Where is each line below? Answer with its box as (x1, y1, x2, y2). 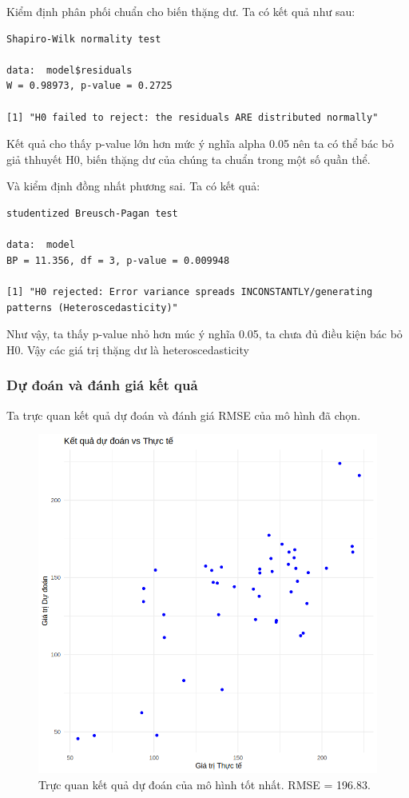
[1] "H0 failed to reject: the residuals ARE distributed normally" (6, 111, 379, 123)
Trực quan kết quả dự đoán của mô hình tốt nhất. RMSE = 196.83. (38, 776, 371, 792)
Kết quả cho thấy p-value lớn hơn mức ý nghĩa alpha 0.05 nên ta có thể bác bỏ (6, 135, 394, 152)
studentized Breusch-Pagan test (6, 207, 178, 219)
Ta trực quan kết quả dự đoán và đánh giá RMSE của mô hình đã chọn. (6, 406, 361, 423)
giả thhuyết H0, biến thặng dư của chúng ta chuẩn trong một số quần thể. (6, 150, 371, 167)
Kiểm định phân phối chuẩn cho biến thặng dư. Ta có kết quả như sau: (6, 3, 355, 19)
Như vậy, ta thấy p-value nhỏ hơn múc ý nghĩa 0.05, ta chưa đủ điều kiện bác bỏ (6, 325, 403, 342)
